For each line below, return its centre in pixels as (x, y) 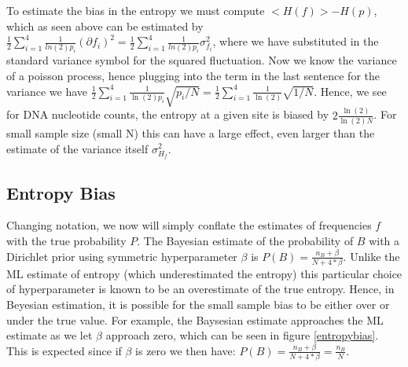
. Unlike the (371, 256)
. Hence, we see (350, 91)
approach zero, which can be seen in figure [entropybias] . (242, 335)
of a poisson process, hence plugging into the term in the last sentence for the (193, 75)
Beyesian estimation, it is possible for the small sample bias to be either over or (198, 305)
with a (384, 240)
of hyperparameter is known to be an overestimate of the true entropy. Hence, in (200, 289)
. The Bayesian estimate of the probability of (245, 240)
